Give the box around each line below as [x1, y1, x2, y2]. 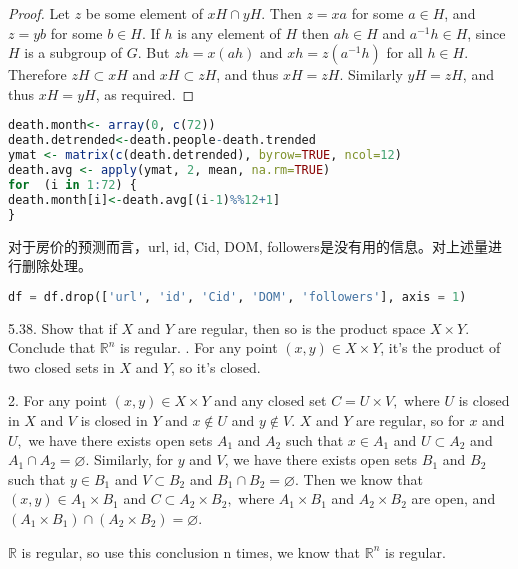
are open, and [411, 488, 496, 509]
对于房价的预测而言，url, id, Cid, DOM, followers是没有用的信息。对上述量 [8, 235, 488, 256]
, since [467, 22, 506, 43]
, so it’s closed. [171, 356, 261, 377]
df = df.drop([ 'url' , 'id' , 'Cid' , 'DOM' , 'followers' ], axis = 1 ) [8, 289, 467, 304]
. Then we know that [294, 468, 423, 489]
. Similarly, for [85, 449, 174, 470]
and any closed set [214, 390, 327, 411]
